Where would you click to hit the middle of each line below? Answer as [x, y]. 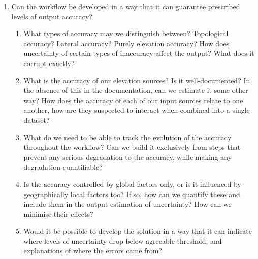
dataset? [37, 120]
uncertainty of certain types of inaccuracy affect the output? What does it [139, 53]
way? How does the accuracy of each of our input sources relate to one [133, 100]
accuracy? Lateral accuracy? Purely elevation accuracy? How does [126, 43]
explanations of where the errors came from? [93, 251]
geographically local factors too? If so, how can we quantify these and [132, 194]
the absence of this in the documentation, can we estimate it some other [136, 90]
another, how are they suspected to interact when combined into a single [137, 110]
